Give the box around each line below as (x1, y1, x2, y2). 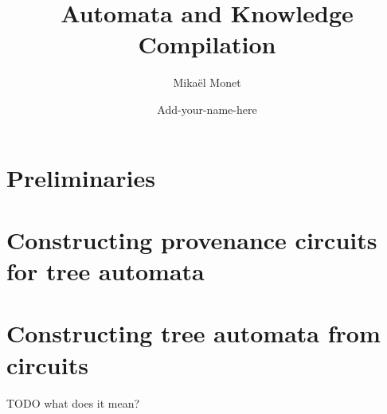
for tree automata (6, 255, 205, 287)
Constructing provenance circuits (6, 223, 377, 256)
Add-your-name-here (157, 100, 257, 117)
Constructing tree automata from (6, 317, 381, 350)
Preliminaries (6, 161, 155, 193)
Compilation (138, 28, 276, 61)
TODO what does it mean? (6, 394, 140, 411)
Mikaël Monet (173, 74, 241, 91)
